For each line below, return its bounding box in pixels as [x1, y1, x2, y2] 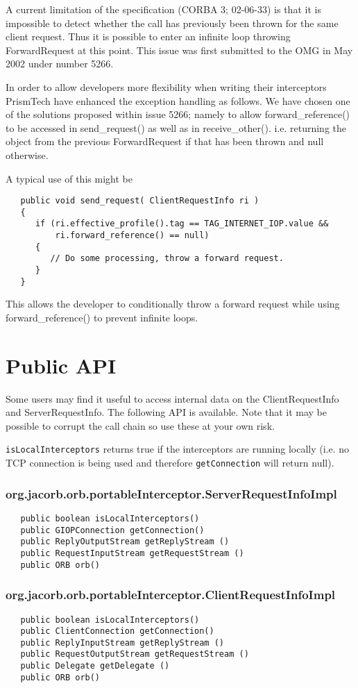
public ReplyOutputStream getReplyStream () [20, 537, 230, 547]
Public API [6, 351, 117, 379]
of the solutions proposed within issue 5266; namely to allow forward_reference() [6, 107, 350, 121]
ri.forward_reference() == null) [55, 230, 210, 241]
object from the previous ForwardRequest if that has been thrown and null [6, 134, 324, 149]
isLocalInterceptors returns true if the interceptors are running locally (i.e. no [6, 442, 350, 456]
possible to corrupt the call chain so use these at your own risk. [6, 418, 275, 433]
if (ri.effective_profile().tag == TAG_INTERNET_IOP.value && [35, 219, 329, 229]
